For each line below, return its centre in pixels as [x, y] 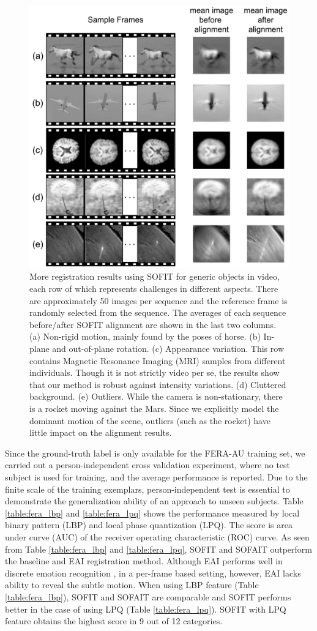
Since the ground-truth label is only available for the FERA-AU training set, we [155, 453]
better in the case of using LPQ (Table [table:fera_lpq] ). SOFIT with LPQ [146, 609]
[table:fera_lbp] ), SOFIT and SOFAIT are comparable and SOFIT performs [148, 596]
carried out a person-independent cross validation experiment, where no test [148, 465]
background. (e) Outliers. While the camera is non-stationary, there [156, 396]
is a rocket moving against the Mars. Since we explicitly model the [154, 408]
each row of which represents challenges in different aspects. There [154, 289]
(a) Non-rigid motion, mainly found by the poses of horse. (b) [145, 336]
